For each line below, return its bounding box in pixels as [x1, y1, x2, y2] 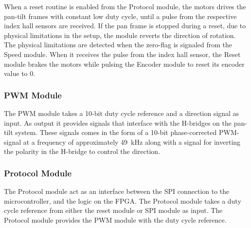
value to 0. [4, 68, 36, 78]
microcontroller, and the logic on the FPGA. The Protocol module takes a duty [4, 195, 241, 206]
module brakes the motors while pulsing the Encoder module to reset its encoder [4, 58, 245, 69]
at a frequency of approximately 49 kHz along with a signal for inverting [23, 136, 241, 147]
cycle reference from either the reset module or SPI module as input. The [4, 205, 223, 215]
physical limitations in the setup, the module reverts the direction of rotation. [4, 30, 236, 40]
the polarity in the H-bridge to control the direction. [4, 146, 161, 156]
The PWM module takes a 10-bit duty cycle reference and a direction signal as [4, 108, 239, 118]
